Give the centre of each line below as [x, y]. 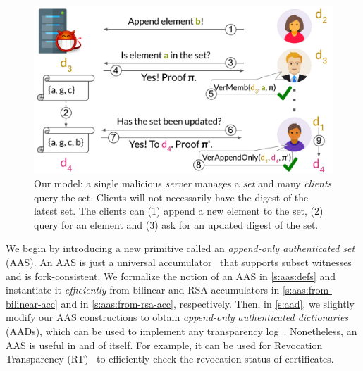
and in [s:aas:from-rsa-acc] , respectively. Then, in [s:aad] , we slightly [208, 303]
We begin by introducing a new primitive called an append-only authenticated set [180, 248]
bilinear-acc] [32, 303]
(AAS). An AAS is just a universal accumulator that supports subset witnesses [179, 262]
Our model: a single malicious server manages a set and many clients [183, 183]
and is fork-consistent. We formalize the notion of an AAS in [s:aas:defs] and [171, 276]
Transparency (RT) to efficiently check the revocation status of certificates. [170, 359]
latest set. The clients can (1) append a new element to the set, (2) [179, 211]
